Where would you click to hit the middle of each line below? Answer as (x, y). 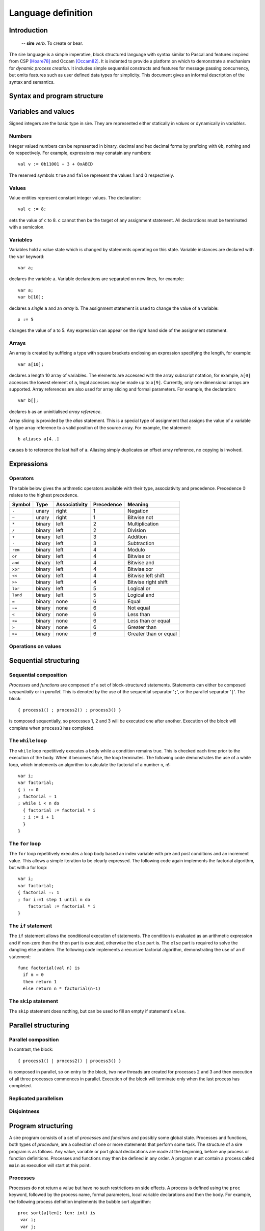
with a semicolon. (27, 227)
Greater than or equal (152, 634)
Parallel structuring (39, 1025)
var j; (28, 1227)
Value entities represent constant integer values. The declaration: (75, 197)
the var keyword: (27, 257)
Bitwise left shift (146, 576)
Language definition (51, 13)
